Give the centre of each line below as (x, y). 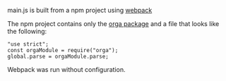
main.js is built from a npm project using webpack (80, 10)
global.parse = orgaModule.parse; (58, 56)
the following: (27, 31)
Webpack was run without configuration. (66, 69)
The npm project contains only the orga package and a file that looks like (113, 24)
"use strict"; (28, 44)
